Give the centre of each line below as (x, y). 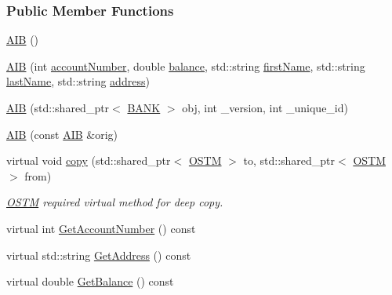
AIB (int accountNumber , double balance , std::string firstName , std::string (186, 66)
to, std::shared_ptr (289, 160)
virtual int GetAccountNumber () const (101, 228)
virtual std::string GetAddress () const (99, 255)
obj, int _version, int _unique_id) (265, 107)
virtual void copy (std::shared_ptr (89, 160)
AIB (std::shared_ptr (58, 107)
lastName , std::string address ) (78, 81)
